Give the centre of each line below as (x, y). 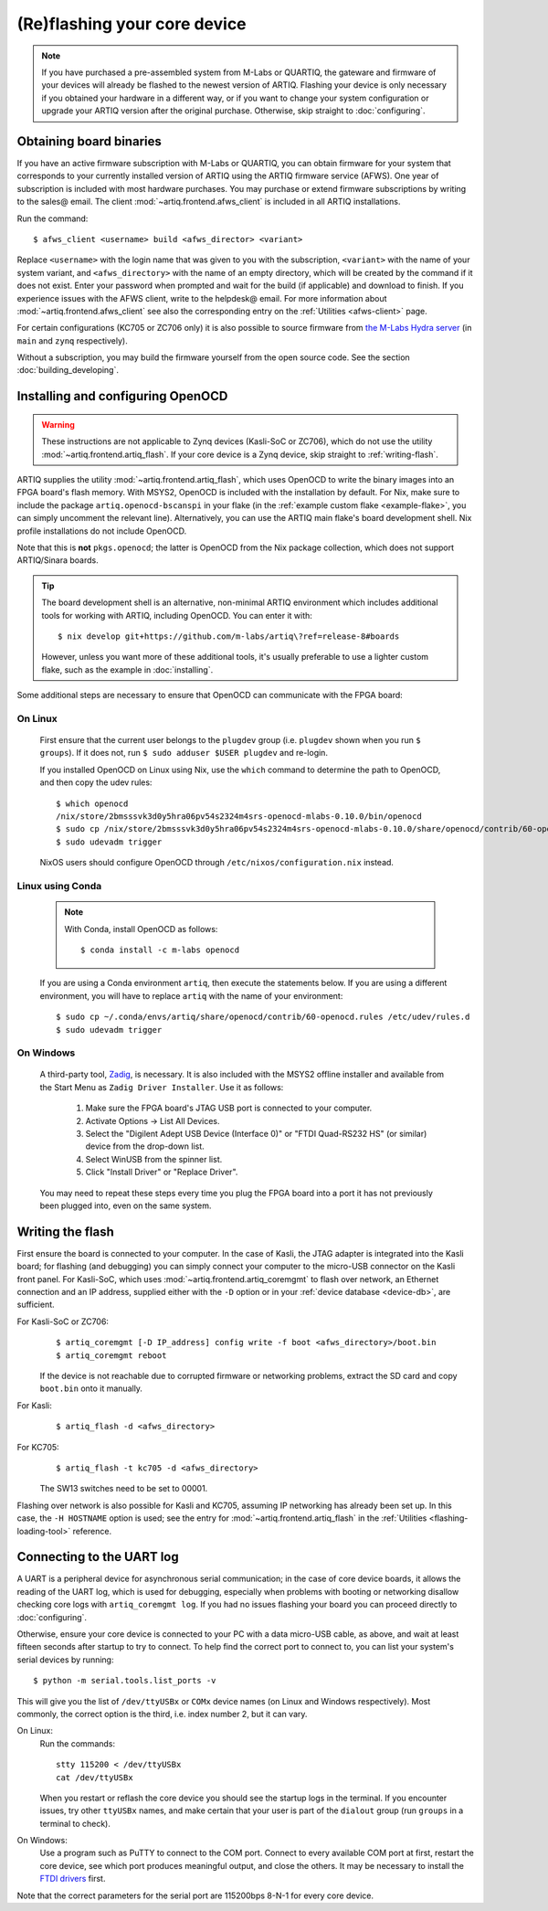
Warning (58, 424)
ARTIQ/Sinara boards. (58, 560)
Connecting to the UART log (98, 1557)
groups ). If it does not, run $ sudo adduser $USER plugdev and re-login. (184, 753)
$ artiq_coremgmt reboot (111, 1355)
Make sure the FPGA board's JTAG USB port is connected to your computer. (229, 1108)
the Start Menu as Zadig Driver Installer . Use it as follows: (162, 1087)
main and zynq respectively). (72, 340)
